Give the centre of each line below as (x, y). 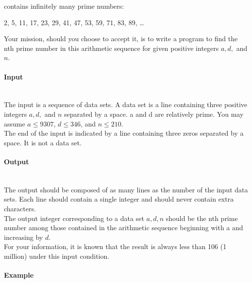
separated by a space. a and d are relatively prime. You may (154, 114)
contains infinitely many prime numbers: (64, 6)
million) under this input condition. (57, 256)
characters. (20, 208)
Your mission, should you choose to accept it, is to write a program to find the (121, 39)
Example (19, 275)
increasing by (24, 237)
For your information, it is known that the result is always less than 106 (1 (115, 246)
